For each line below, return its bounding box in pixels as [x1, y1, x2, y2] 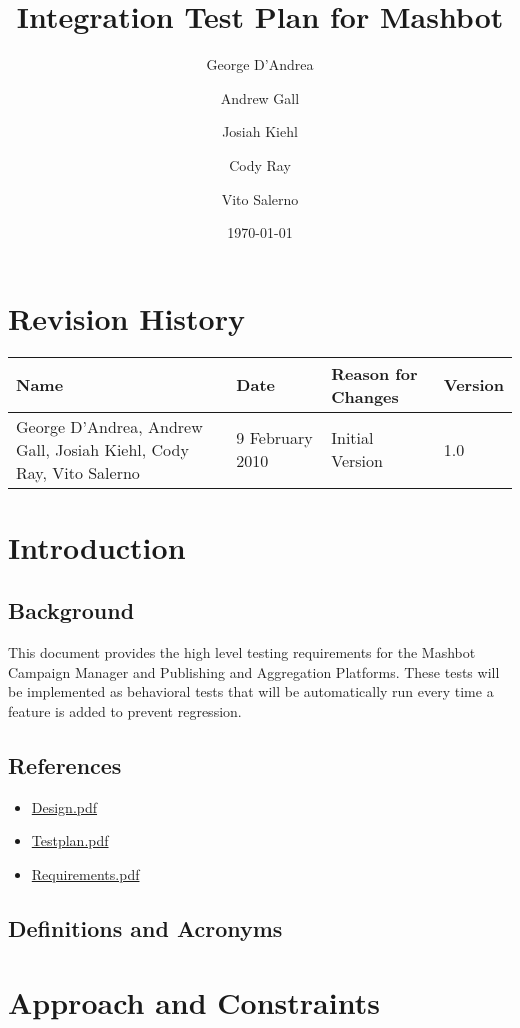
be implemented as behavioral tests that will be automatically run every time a [8, 681, 494, 702]
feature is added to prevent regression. [8, 700, 242, 721]
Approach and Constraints [8, 981, 380, 1022]
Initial [331, 426, 374, 450]
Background [8, 595, 135, 626]
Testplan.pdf [31, 830, 109, 851]
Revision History [8, 297, 245, 338]
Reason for [331, 361, 418, 385]
